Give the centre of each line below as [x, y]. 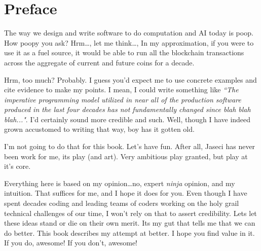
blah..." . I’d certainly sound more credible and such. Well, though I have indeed [127, 119]
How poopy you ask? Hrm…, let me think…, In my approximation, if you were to [129, 42]
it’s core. [17, 166]
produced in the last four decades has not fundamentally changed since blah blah [127, 109]
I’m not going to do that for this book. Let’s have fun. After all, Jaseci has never [130, 146]
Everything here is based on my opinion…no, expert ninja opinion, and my [120, 183]
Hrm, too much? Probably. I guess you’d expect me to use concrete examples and [130, 79]
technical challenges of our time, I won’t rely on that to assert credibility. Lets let [130, 213]
